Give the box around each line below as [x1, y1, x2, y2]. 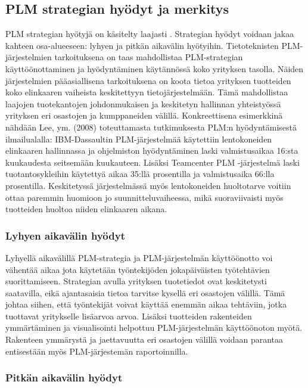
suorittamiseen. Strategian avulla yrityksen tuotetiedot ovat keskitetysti [5, 275, 267, 287]
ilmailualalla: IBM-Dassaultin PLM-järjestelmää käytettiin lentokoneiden [5, 132, 272, 145]
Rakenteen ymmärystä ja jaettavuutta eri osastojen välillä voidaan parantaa [5, 333, 284, 346]
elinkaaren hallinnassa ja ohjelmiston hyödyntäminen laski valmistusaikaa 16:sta [5, 144, 298, 157]
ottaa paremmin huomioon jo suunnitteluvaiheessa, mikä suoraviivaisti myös [5, 191, 284, 203]
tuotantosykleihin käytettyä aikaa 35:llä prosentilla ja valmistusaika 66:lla [5, 167, 275, 180]
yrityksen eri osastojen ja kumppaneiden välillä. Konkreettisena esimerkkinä [5, 109, 283, 122]
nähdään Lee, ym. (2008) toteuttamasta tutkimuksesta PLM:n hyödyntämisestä [5, 120, 297, 133]
